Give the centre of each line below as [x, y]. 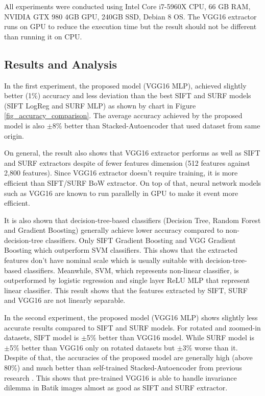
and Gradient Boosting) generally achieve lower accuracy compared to [114, 230]
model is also [25, 125]
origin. [14, 135]
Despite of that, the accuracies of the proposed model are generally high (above [128, 357]
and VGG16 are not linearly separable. [65, 300]
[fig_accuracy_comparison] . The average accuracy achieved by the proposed [123, 115]
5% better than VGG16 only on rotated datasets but [92, 347]
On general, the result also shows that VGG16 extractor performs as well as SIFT [132, 153]
